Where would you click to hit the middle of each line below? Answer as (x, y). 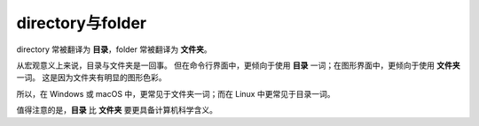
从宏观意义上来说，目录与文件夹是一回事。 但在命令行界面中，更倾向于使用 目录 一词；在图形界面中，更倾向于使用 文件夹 (238, 65)
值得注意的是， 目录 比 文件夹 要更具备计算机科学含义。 (117, 110)
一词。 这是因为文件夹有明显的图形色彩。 (91, 78)
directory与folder (81, 23)
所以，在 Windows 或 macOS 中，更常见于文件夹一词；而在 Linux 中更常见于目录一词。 (176, 93)
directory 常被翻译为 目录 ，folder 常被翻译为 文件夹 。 (114, 49)
